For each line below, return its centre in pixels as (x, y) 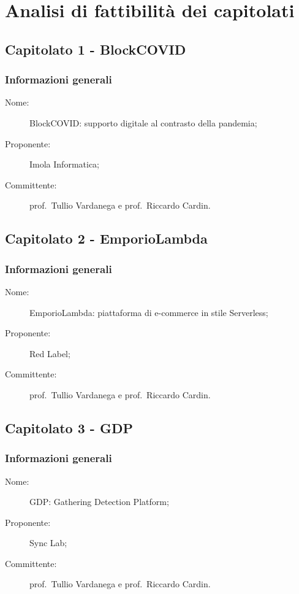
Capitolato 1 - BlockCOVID (96, 49)
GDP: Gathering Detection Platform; (99, 502)
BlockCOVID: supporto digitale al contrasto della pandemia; (143, 122)
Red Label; (50, 353)
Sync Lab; (48, 543)
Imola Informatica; (64, 164)
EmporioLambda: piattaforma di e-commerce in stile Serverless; (149, 312)
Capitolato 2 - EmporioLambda (106, 238)
